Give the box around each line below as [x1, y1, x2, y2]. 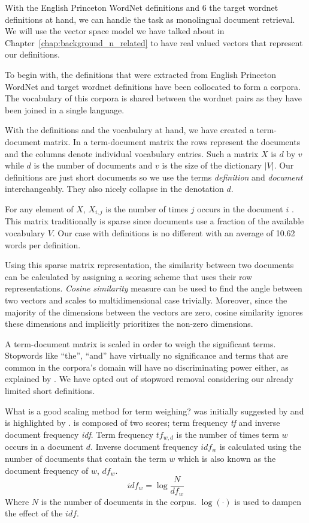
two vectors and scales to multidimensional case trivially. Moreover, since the [5, 293, 287, 306]
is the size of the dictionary [162, 159, 262, 172]
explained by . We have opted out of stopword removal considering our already [5, 372, 293, 385]
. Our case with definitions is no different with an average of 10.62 [52, 226, 295, 239]
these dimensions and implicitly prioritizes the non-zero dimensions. [5, 317, 253, 330]
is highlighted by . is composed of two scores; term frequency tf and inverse [5, 416, 280, 429]
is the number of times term [176, 428, 279, 440]
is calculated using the [219, 440, 301, 453]
